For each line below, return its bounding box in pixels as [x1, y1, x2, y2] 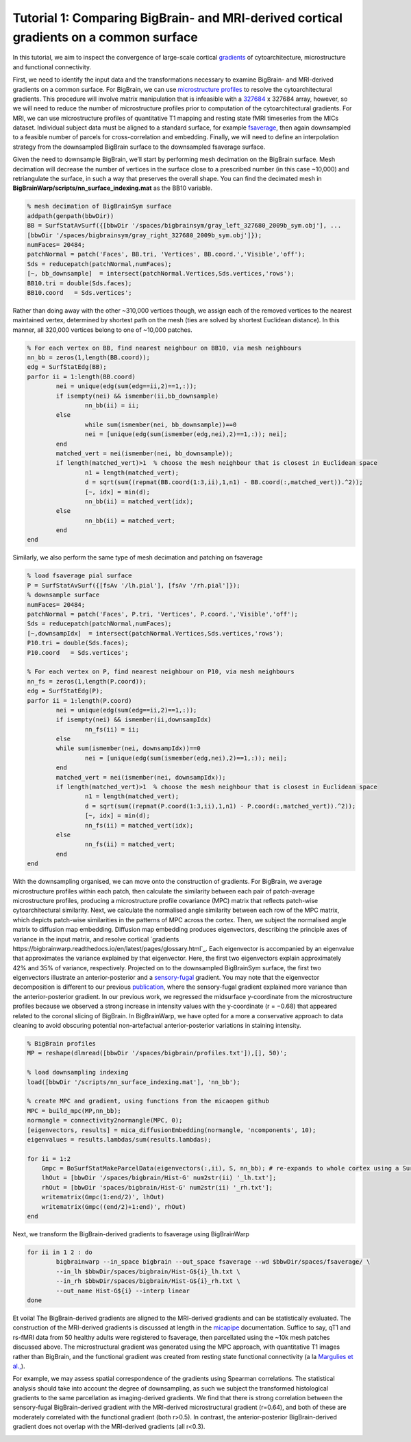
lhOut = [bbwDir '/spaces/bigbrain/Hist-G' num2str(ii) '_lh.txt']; [41, 1174, 277, 1182]
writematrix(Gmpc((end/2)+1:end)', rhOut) [41, 1203, 186, 1210]
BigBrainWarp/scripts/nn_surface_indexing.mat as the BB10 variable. [12, 184, 212, 192]
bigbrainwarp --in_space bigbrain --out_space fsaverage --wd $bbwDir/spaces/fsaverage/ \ [55, 1258, 371, 1266]
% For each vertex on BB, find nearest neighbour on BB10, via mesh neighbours [27, 344, 302, 352]
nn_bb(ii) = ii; [84, 402, 140, 409]
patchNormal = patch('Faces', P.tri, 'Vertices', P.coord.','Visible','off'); [27, 610, 298, 618]
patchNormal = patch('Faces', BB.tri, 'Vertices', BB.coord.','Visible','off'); [27, 250, 306, 259]
